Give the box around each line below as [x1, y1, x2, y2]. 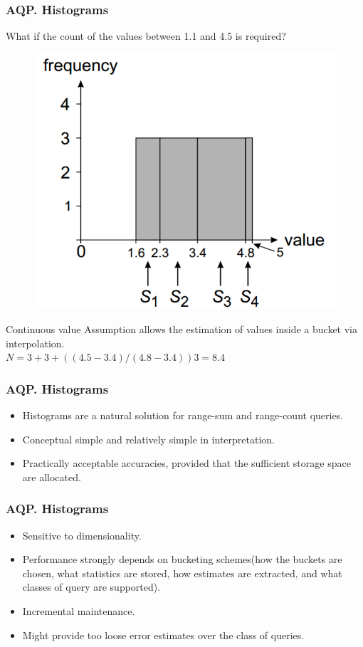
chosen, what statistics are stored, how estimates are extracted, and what [22, 565, 342, 580]
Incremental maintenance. [22, 604, 135, 619]
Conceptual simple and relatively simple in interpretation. [22, 431, 275, 446]
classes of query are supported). [22, 579, 161, 594]
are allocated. [22, 469, 81, 484]
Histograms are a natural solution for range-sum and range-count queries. [22, 408, 344, 423]
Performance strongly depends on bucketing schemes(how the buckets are [22, 552, 342, 567]
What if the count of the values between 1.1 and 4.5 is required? [6, 28, 286, 43]
